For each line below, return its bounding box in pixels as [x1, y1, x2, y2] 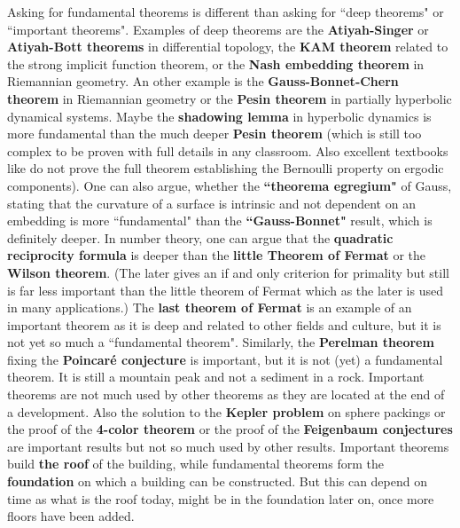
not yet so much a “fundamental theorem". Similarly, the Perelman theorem [7, 333, 434, 351]
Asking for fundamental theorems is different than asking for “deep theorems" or [7, 3, 444, 20]
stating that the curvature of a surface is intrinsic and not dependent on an [7, 193, 416, 212]
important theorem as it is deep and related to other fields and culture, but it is [7, 315, 441, 334]
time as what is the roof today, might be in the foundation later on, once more [7, 489, 434, 508]
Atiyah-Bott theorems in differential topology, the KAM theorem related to [7, 37, 448, 56]
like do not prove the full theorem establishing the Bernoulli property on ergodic [7, 159, 444, 177]
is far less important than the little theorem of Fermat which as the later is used [7, 280, 443, 299]
